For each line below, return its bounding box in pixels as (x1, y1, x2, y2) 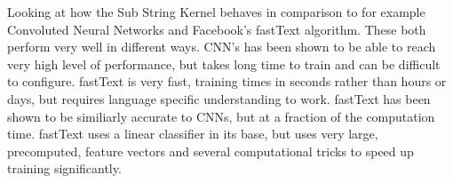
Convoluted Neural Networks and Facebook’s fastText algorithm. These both (7, 20, 426, 38)
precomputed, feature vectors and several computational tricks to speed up (7, 141, 414, 160)
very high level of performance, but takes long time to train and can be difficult (7, 54, 441, 73)
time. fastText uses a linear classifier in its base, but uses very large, (7, 124, 378, 143)
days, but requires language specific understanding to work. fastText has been (7, 89, 431, 107)
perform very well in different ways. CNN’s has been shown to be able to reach (7, 37, 436, 56)
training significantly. (7, 159, 122, 178)
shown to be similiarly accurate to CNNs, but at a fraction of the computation (7, 107, 435, 125)
